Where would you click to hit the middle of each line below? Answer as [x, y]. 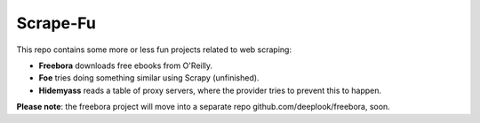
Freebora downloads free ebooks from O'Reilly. [126, 65]
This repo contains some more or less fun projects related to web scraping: [154, 50]
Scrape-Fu [56, 23]
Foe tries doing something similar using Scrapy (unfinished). [149, 78]
